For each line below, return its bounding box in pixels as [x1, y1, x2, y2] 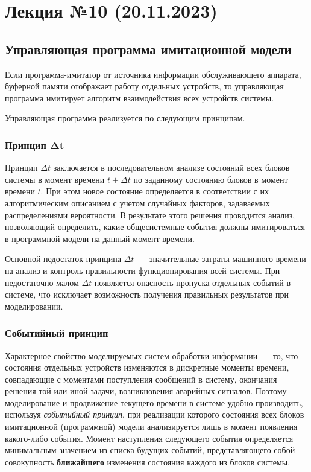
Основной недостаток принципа [5, 252, 121, 265]
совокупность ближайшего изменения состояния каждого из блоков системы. [5, 455, 291, 468]
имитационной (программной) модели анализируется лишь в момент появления [5, 420, 298, 433]
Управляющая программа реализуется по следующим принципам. [5, 112, 245, 124]
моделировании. [5, 299, 63, 312]
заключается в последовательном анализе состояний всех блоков [53, 161, 290, 174]
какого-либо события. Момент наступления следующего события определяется [5, 432, 294, 444]
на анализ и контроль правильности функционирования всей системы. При [5, 264, 280, 276]
